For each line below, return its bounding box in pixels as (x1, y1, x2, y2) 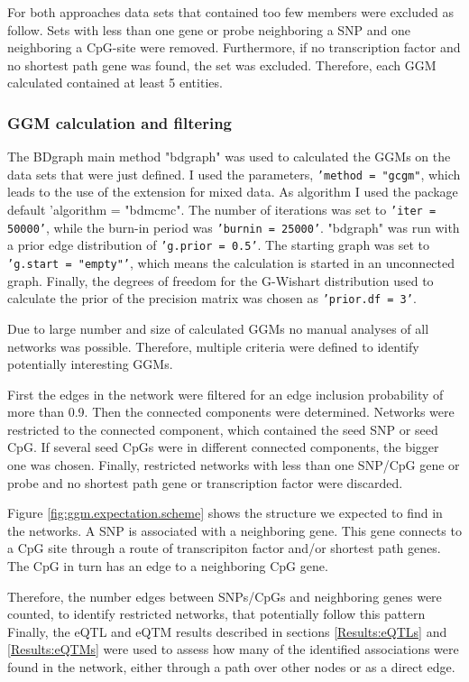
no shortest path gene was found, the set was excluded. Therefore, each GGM (7, 55, 437, 74)
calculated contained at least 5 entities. (7, 73, 223, 92)
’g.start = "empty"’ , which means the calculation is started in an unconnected (7, 253, 455, 272)
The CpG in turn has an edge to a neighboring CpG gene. (7, 557, 328, 576)
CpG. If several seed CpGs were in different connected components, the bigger (7, 438, 439, 456)
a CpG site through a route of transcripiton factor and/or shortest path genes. (7, 539, 441, 558)
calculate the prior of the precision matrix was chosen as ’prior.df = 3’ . (7, 289, 417, 308)
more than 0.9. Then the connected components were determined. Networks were (7, 402, 455, 421)
